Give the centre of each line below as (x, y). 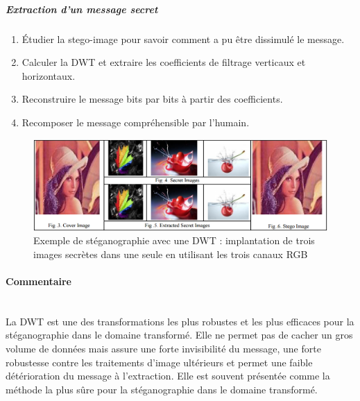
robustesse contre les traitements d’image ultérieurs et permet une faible (159, 362)
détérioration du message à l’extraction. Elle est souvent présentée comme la (168, 376)
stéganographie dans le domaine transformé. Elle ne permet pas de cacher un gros (179, 335)
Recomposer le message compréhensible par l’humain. (136, 122)
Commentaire (38, 281)
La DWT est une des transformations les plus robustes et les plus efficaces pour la (180, 321)
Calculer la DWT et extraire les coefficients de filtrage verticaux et (164, 62)
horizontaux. (49, 75)
